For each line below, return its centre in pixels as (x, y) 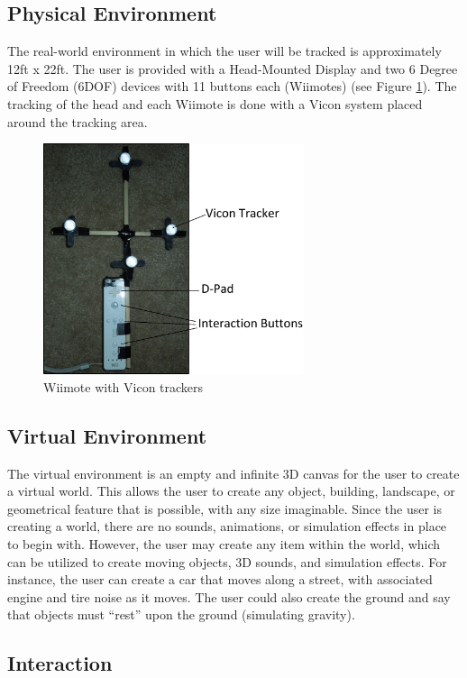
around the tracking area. (78, 121)
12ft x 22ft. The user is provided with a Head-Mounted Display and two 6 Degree (233, 68)
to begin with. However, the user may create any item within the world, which (224, 544)
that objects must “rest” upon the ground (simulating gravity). (181, 614)
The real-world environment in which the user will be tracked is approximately (224, 51)
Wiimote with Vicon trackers (124, 386)
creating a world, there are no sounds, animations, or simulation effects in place (227, 526)
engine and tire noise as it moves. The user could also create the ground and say (229, 596)
